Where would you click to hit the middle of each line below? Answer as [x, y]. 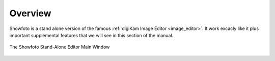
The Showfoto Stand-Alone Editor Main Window [60, 47]
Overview [30, 13]
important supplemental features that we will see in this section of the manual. [91, 35]
